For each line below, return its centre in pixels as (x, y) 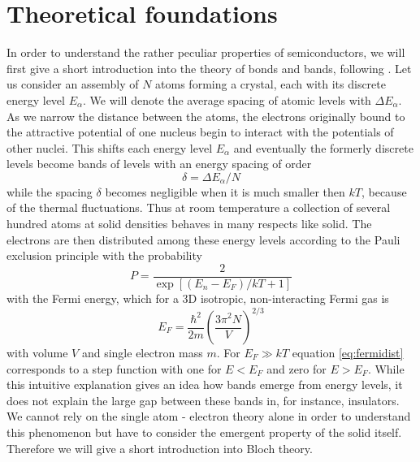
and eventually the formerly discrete (323, 147)
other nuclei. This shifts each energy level (110, 147)
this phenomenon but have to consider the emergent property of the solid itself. (204, 432)
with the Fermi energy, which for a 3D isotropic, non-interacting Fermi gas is (198, 298)
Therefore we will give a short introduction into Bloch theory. (160, 448)
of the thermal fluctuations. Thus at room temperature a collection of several (199, 207)
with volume (37, 352)
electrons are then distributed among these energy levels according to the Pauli (204, 239)
